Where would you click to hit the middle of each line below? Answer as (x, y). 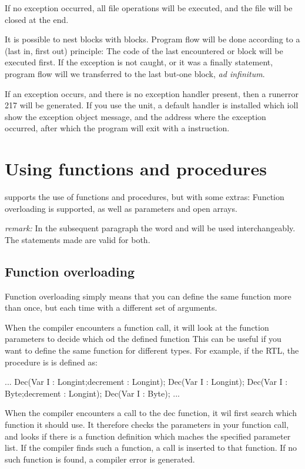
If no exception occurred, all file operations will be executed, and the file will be (149, 8)
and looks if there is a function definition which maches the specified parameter (148, 436)
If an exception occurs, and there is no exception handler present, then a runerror (152, 93)
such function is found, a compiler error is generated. (100, 459)
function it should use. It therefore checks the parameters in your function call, (147, 424)
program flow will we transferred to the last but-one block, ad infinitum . (135, 73)
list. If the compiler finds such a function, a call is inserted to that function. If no (151, 448)
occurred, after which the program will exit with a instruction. (117, 128)
